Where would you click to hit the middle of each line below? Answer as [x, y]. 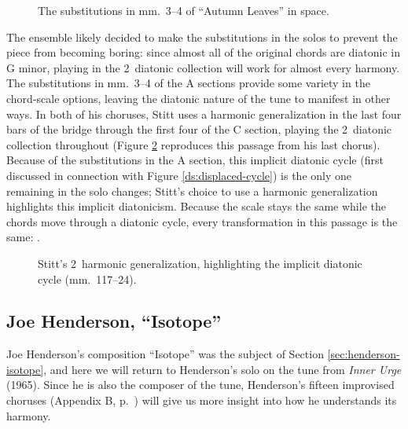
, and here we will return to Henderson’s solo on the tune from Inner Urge [222, 369]
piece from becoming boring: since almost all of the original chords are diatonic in [203, 52]
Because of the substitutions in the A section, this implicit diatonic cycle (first [195, 160]
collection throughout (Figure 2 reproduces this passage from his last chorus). [193, 144]
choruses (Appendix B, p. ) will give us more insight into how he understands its [202, 400]
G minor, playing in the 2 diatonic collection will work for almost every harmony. [203, 67]
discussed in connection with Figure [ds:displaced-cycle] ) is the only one [179, 175]
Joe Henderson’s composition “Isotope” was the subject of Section [165, 354]
